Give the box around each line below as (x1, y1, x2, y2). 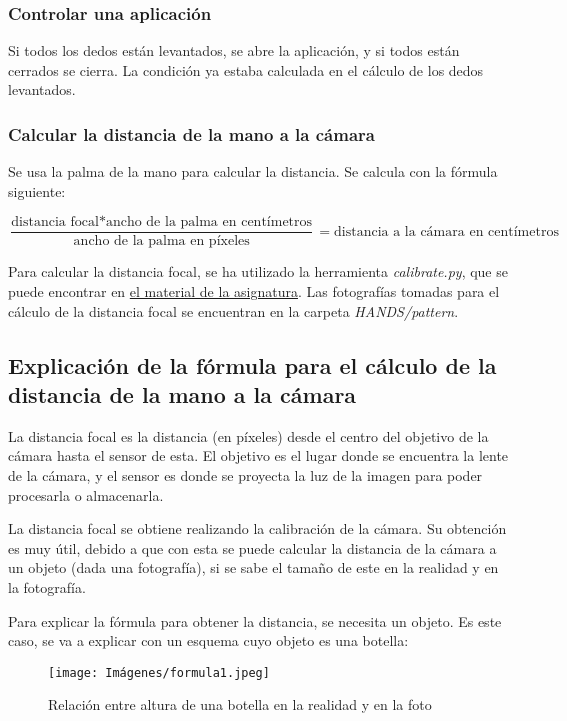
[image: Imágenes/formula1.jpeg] (48, 665, 270, 680)
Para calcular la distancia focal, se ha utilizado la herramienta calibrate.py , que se (8, 261, 508, 282)
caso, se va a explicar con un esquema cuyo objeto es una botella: (8, 630, 409, 651)
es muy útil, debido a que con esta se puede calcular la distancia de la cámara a (8, 537, 497, 558)
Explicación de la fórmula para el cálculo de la (8, 349, 497, 380)
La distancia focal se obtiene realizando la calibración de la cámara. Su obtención (8, 518, 507, 539)
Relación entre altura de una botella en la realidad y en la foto (48, 694, 432, 715)
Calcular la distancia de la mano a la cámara (8, 121, 375, 146)
